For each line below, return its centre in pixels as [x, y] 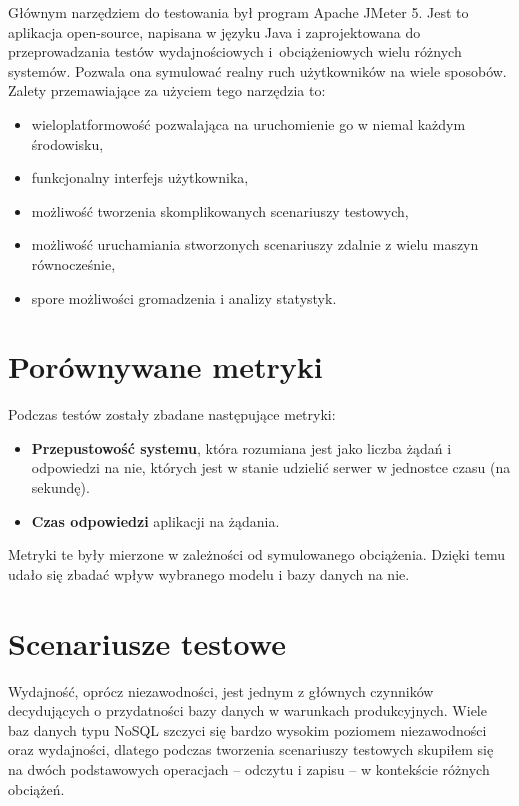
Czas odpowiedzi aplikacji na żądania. [155, 520]
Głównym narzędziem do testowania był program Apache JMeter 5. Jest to [238, 12]
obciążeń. [36, 788]
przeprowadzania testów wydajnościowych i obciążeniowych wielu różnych [235, 51]
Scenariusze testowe [147, 642]
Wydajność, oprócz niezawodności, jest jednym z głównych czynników [221, 690]
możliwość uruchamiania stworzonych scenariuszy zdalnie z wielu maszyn [255, 244]
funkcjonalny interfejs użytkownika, [140, 177]
